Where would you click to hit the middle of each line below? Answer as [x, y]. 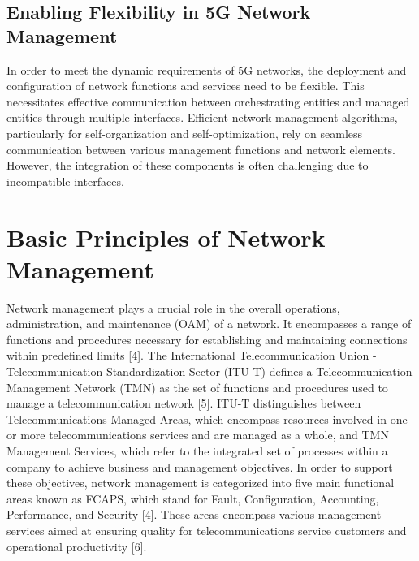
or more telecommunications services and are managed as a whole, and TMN [198, 435]
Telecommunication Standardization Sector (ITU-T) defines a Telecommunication [209, 371]
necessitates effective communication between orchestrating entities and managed [208, 101]
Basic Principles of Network [166, 237]
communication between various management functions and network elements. [201, 149]
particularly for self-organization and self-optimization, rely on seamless [185, 133]
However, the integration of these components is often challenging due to [188, 165]
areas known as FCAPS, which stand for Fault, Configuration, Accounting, [193, 498]
